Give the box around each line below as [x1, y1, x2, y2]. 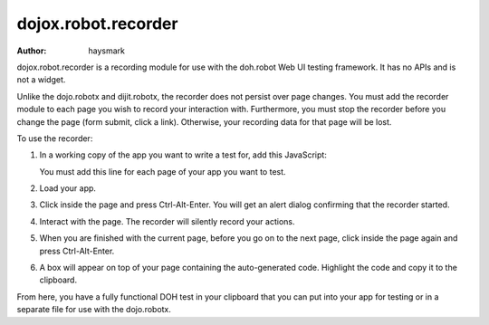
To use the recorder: [16, 132, 93, 144]
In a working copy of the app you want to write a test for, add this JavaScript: [39, 149, 328, 160]
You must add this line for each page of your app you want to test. [39, 166, 286, 177]
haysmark [88, 45, 126, 56]
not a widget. [16, 74, 66, 85]
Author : [16, 45, 47, 56]
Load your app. [39, 183, 97, 194]
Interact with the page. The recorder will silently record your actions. [39, 215, 295, 226]
